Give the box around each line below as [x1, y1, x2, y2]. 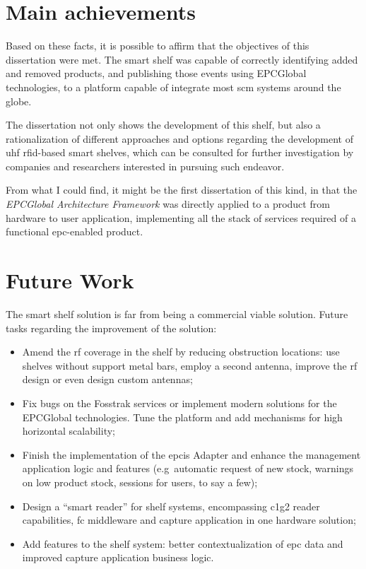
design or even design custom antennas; [22, 372, 193, 387]
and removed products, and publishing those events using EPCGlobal [6, 66, 307, 81]
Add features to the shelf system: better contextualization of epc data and [22, 536, 343, 551]
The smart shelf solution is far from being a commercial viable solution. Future [6, 306, 348, 321]
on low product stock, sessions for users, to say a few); [22, 474, 258, 489]
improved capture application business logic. [22, 550, 214, 565]
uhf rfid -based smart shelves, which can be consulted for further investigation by [6, 145, 354, 160]
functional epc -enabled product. [6, 224, 143, 239]
